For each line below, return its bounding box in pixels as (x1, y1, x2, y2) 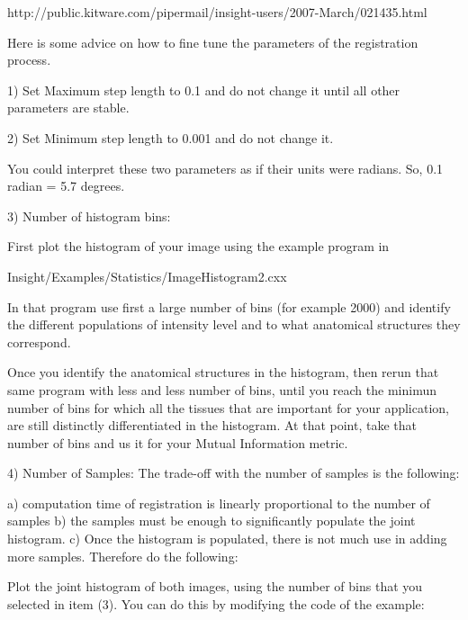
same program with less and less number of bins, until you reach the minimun (7, 380, 436, 399)
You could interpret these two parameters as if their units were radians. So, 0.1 (7, 158, 444, 177)
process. (7, 50, 51, 69)
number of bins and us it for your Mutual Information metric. (7, 433, 348, 452)
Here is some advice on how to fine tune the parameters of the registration (7, 32, 418, 51)
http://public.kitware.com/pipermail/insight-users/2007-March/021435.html (7, 3, 427, 21)
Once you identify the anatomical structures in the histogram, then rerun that (7, 363, 439, 382)
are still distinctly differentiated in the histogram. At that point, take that (7, 416, 417, 435)
